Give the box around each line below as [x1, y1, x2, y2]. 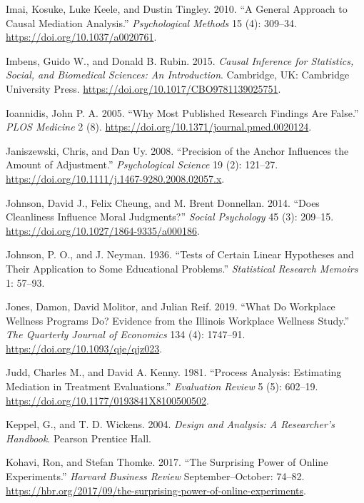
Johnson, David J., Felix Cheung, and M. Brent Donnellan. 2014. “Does [6, 195, 320, 210]
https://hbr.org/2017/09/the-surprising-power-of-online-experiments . [6, 482, 306, 497]
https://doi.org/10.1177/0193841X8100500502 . [6, 392, 209, 407]
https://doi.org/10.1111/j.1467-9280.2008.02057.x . [6, 171, 225, 186]
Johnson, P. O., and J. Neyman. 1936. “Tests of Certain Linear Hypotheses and [6, 247, 354, 262]
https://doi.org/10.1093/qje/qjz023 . [6, 340, 163, 355]
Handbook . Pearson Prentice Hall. [6, 430, 151, 445]
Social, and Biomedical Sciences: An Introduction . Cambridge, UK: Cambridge [6, 67, 350, 82]
